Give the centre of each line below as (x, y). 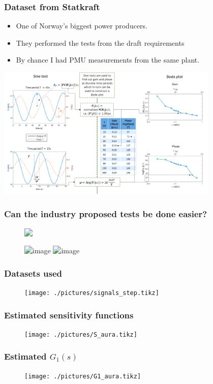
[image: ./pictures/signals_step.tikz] (92, 293)
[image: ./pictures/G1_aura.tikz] (83, 376)
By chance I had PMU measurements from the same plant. (108, 60)
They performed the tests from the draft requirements (100, 42)
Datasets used (33, 273)
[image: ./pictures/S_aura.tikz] (81, 334)
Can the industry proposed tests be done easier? (106, 214)
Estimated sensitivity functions (69, 315)
